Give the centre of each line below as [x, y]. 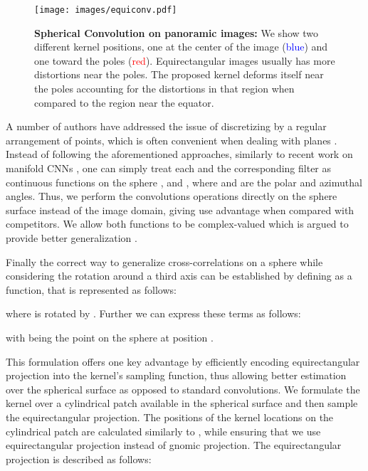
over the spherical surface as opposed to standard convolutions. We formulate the [183, 389]
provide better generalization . [72, 237]
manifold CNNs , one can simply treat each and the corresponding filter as [169, 168]
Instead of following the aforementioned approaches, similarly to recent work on [179, 154]
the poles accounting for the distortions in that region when [164, 89]
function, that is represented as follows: [91, 289]
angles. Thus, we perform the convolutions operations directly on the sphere [172, 196]
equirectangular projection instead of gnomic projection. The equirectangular [174, 445]
